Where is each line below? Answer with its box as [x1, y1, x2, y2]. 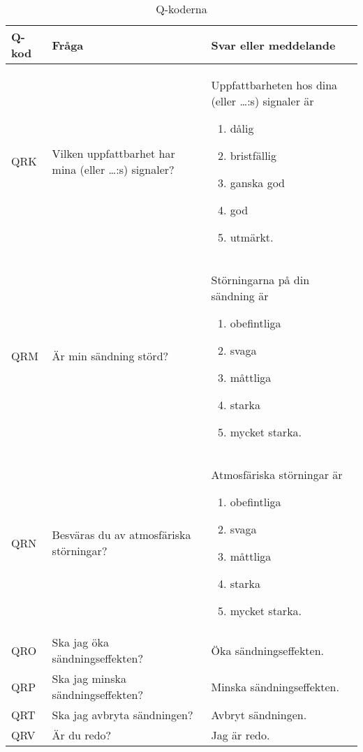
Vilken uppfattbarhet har [52, 145, 175, 161]
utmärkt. [230, 229, 274, 245]
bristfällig [230, 147, 277, 163]
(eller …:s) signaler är [211, 93, 314, 109]
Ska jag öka [52, 634, 109, 650]
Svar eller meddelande [211, 36, 336, 53]
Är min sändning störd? [52, 348, 169, 364]
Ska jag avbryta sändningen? [52, 707, 193, 723]
